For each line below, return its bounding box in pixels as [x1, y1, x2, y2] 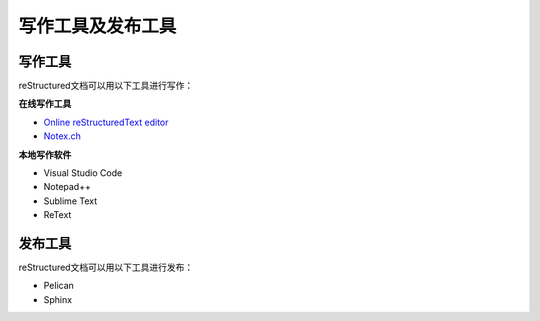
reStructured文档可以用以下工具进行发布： [18, 261, 194, 274]
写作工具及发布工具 [18, 15, 177, 37]
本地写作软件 [18, 148, 72, 160]
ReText [43, 209, 72, 221]
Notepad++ [43, 181, 92, 193]
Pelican [43, 280, 75, 292]
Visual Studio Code [43, 167, 123, 179]
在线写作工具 [18, 98, 72, 110]
